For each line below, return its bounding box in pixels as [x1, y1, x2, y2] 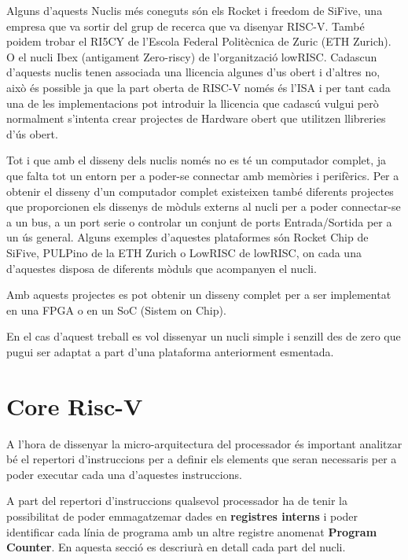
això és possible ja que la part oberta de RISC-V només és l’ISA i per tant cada [6, 79, 391, 95]
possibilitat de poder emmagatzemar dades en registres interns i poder [6, 507, 358, 524]
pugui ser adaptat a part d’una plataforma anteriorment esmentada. [6, 343, 334, 359]
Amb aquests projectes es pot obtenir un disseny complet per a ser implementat [6, 286, 391, 303]
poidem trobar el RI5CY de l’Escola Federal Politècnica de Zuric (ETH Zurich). [6, 33, 391, 50]
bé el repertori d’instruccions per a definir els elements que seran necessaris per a [6, 451, 397, 467]
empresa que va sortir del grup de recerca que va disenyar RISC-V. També [6, 17, 365, 34]
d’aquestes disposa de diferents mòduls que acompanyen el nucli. [6, 260, 317, 276]
